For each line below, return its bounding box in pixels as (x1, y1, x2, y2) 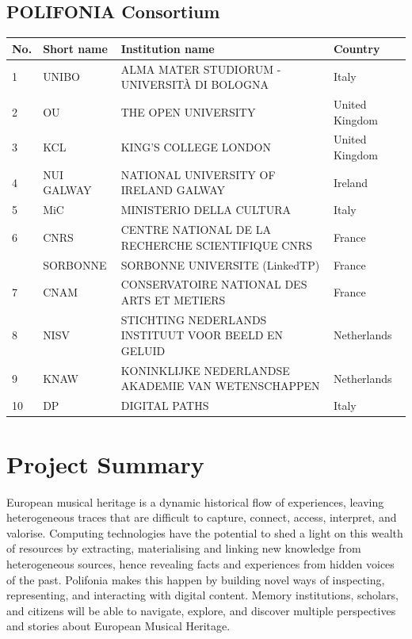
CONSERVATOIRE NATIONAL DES (120, 276, 307, 293)
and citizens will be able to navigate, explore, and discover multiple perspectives (6, 602, 396, 618)
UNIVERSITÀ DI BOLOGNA (120, 76, 269, 93)
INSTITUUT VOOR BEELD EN (120, 327, 284, 343)
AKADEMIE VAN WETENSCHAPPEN (120, 377, 320, 394)
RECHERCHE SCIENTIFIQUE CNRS (120, 236, 313, 253)
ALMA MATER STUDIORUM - (120, 60, 281, 77)
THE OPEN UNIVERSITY (120, 103, 256, 120)
